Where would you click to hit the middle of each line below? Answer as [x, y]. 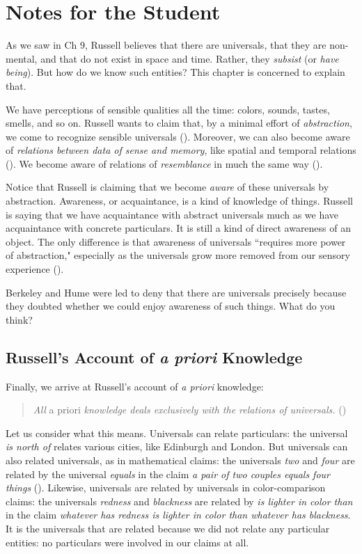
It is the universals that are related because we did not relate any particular [168, 528]
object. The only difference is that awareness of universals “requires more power [176, 241]
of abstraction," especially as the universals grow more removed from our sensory [178, 255]
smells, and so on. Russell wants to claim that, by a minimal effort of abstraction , [179, 123]
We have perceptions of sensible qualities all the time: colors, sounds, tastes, [168, 109]
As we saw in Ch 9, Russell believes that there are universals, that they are [166, 45]
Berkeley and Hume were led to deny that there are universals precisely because [176, 292]
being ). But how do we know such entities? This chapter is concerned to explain [175, 72]
